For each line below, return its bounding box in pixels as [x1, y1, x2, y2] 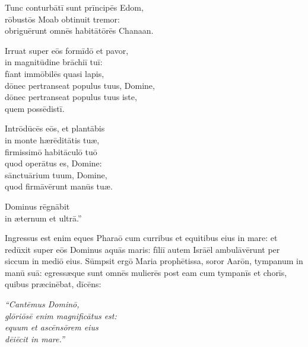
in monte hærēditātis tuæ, [5, 133, 100, 146]
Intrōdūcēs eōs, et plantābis [5, 122, 105, 134]
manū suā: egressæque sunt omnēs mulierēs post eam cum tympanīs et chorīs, [5, 266, 287, 278]
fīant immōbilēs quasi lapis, [5, 67, 104, 79]
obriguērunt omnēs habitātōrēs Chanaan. [5, 24, 154, 37]
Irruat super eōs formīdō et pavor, [5, 44, 129, 56]
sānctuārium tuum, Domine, [5, 168, 107, 181]
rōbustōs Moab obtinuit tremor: [5, 12, 120, 25]
